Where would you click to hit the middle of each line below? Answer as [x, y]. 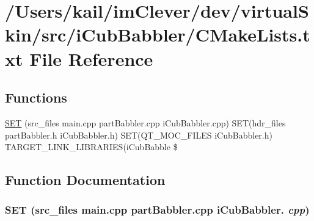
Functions [36, 97]
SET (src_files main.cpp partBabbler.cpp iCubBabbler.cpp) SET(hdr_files [145, 122]
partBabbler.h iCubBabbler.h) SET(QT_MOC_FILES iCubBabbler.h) [139, 135]
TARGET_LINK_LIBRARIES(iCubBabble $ [91, 147]
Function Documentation [85, 180]
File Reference [91, 58]
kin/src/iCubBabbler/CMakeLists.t [158, 34]
